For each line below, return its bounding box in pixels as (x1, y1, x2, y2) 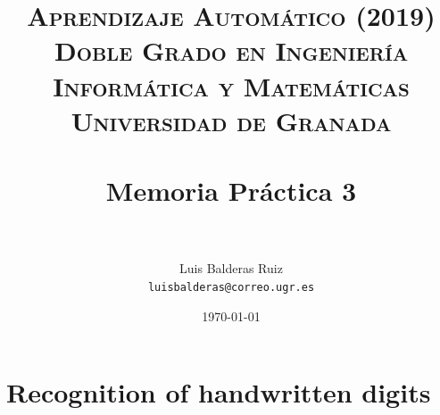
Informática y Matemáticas (53, 67, 410, 104)
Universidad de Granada (71, 102, 392, 138)
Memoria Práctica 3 (105, 172, 357, 209)
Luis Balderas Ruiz (179, 259, 283, 278)
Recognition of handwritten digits (6, 374, 431, 411)
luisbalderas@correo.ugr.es (147, 280, 315, 294)
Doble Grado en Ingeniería (54, 32, 409, 69)
